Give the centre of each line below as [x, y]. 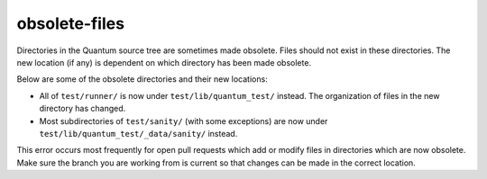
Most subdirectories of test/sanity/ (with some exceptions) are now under [184, 121]
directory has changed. [83, 109]
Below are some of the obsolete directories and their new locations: [142, 79]
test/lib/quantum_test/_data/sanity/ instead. [138, 133]
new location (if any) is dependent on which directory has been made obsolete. [164, 62]
